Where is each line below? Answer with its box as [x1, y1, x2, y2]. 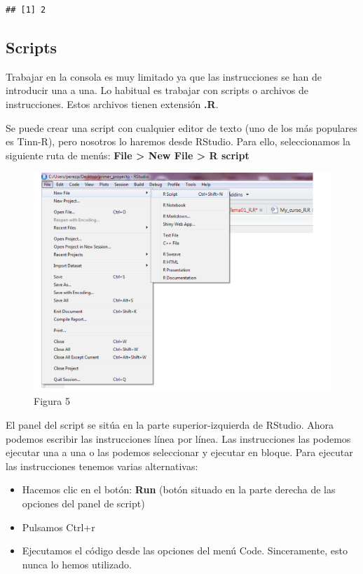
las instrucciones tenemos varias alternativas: [6, 458, 198, 473]
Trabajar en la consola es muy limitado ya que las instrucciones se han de [6, 69, 322, 84]
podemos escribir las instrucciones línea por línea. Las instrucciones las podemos [6, 431, 351, 446]
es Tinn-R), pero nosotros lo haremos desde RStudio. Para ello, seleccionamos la [6, 134, 351, 149]
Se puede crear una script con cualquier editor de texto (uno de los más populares [6, 120, 357, 135]
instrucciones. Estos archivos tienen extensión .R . [6, 96, 219, 111]
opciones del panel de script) [22, 495, 145, 510]
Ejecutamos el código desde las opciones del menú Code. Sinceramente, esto [22, 543, 348, 558]
